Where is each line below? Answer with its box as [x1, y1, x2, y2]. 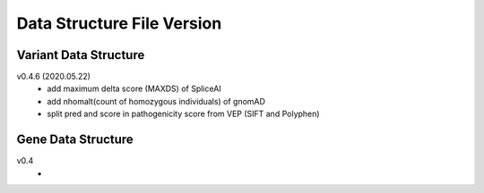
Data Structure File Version [16, 13, 222, 33]
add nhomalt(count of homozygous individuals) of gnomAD [47, 96, 266, 106]
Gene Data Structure [16, 132, 134, 147]
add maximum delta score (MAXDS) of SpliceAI [47, 83, 221, 94]
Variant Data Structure [16, 47, 145, 63]
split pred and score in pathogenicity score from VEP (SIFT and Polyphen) [47, 108, 320, 120]
